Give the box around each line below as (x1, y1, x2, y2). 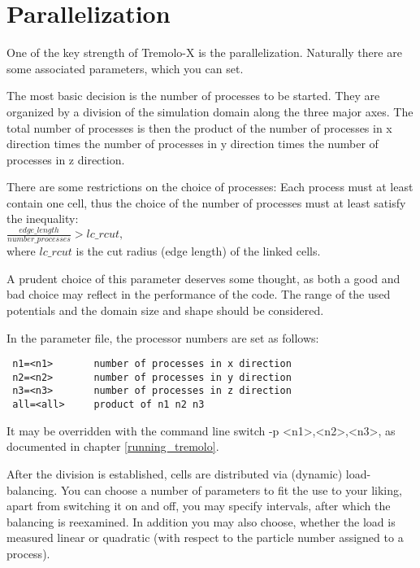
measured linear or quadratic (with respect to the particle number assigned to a (6, 529, 404, 546)
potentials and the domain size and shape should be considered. (6, 301, 324, 318)
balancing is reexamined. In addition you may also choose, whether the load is (6, 513, 396, 530)
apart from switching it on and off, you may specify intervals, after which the (6, 497, 391, 514)
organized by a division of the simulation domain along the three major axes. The (6, 103, 414, 120)
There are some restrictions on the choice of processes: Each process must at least (6, 178, 414, 195)
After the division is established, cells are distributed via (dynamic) (6, 465, 343, 482)
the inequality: (6, 210, 79, 227)
